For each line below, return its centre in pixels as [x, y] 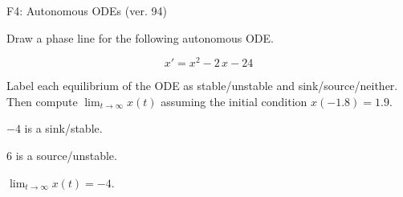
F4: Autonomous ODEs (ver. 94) [87, 10]
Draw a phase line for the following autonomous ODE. [140, 37]
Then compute [42, 101]
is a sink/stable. [63, 128]
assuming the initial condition [234, 101]
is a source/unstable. [66, 156]
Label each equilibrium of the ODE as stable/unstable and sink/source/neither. [202, 86]
